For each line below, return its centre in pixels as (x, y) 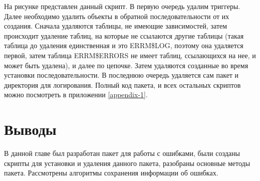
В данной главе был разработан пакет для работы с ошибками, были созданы (122, 153)
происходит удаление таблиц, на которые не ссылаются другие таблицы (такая (124, 35)
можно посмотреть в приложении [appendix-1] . (76, 95)
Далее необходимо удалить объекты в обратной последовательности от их (117, 16)
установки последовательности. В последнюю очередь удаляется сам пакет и (121, 75)
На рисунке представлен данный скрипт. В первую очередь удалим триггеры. (122, 6)
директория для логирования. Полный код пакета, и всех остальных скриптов (122, 84)
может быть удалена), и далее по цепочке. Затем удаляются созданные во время (126, 65)
